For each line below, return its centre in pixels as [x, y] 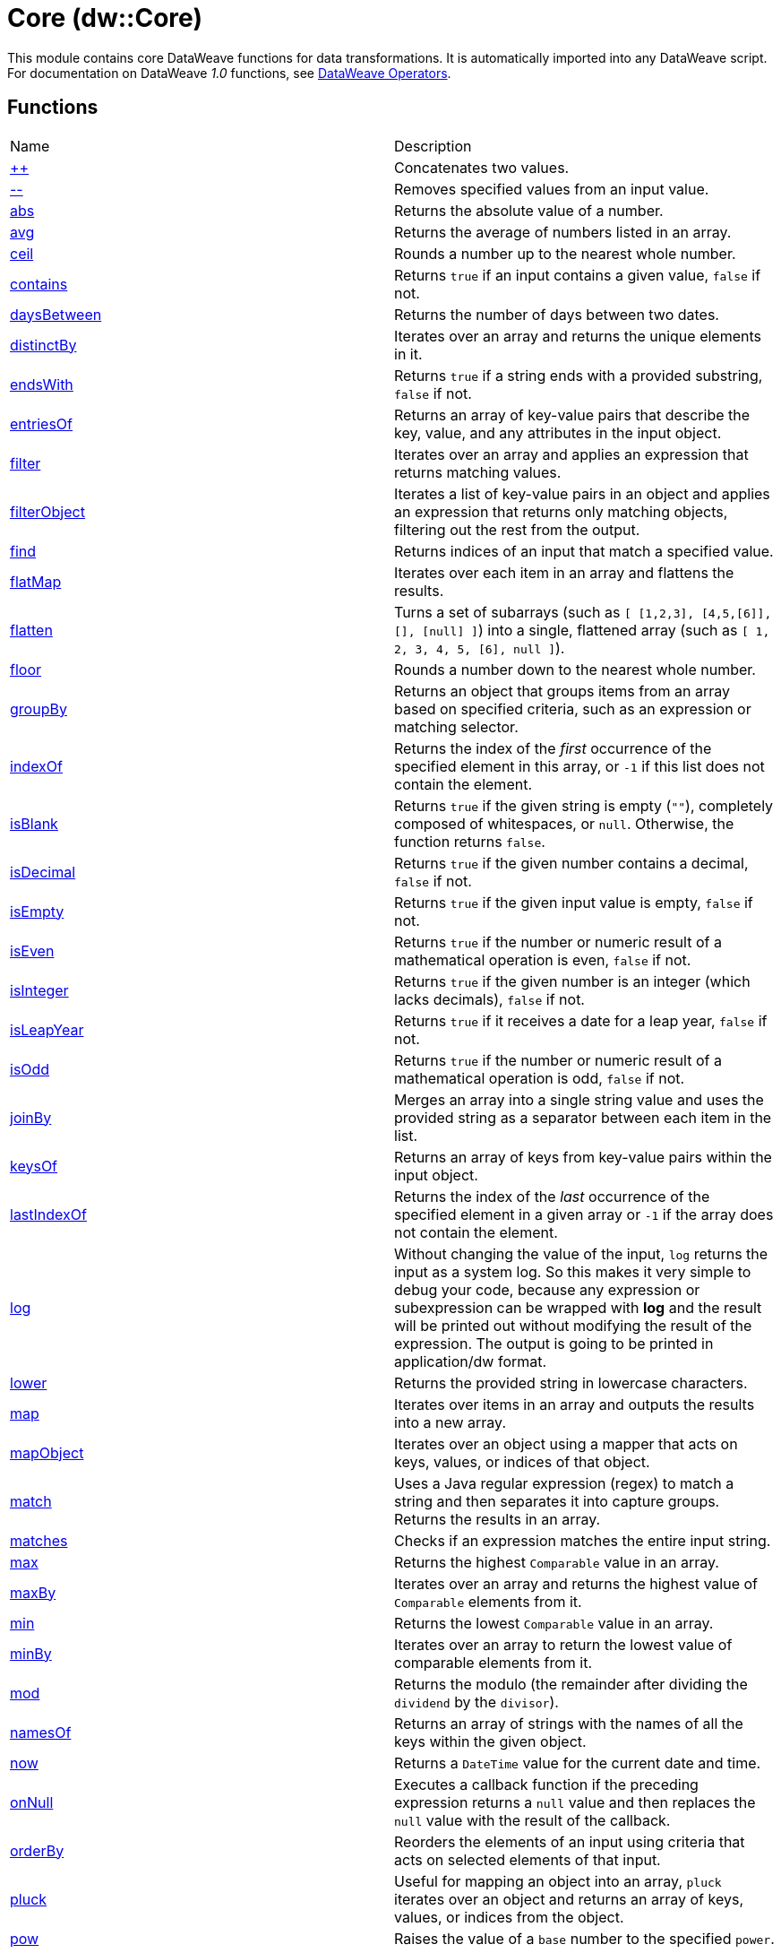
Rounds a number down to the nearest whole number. [575, 669]
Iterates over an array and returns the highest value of [576, 1583]
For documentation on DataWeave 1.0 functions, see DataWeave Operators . [229, 73]
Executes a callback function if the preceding [546, 1784]
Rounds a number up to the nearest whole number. [565, 253]
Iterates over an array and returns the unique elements [578, 336]
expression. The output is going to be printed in [554, 1343]
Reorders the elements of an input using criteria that [570, 1841]
